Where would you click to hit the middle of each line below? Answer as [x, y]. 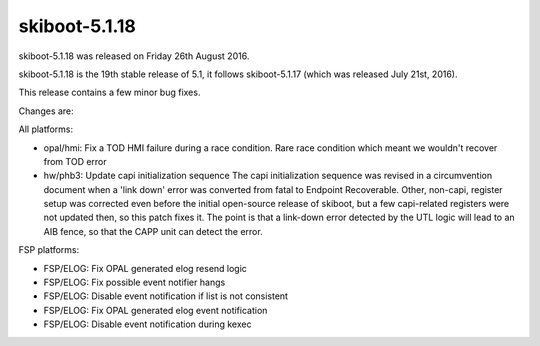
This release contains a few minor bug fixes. [109, 92]
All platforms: [46, 129]
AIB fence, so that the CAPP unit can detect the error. [153, 231]
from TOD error [75, 161]
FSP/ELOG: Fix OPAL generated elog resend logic [145, 268]
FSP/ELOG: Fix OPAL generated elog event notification [155, 310]
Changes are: [46, 111]
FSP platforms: [49, 250]
